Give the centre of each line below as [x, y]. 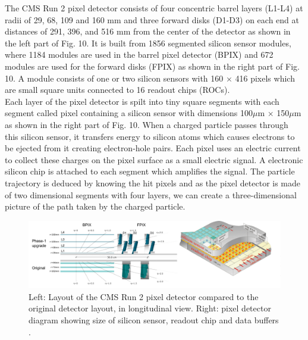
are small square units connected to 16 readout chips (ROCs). [117, 90]
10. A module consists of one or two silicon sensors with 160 [114, 78]
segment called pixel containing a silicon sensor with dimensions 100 [129, 113]
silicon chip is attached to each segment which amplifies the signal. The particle [150, 171]
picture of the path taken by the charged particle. [95, 206]
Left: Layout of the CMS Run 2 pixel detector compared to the [144, 296]
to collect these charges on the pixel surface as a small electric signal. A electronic [154, 159]
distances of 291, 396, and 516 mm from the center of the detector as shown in [148, 31]
